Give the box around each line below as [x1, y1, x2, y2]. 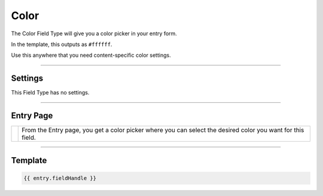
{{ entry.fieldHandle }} [23, 174, 97, 182]
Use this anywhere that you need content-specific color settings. [11, 51, 171, 59]
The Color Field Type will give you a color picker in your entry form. [11, 30, 178, 37]
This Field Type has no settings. [11, 89, 90, 96]
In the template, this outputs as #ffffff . [11, 41, 112, 48]
